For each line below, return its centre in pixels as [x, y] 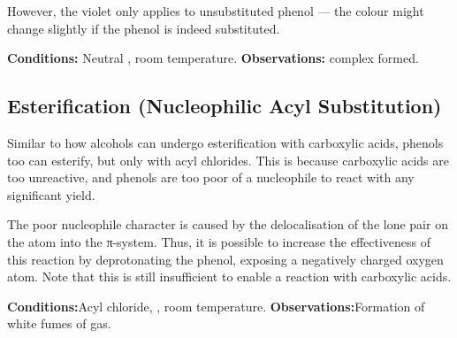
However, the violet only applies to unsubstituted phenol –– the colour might [216, 11]
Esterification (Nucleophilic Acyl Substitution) [225, 106]
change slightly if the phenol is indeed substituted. [144, 28]
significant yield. [51, 194]
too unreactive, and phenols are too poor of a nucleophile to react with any [211, 177]
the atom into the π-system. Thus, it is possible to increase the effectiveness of [219, 241]
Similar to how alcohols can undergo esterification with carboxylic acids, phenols [225, 142]
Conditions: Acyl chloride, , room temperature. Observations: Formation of [216, 306]
